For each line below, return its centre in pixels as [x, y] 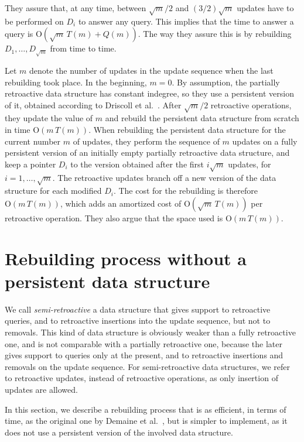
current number [33, 141]
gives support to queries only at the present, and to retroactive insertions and [144, 355]
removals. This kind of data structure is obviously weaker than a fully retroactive [150, 332]
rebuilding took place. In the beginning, [76, 82]
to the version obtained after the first [137, 164]
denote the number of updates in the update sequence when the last [151, 70]
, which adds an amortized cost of [121, 203]
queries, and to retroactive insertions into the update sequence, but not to [138, 321]
